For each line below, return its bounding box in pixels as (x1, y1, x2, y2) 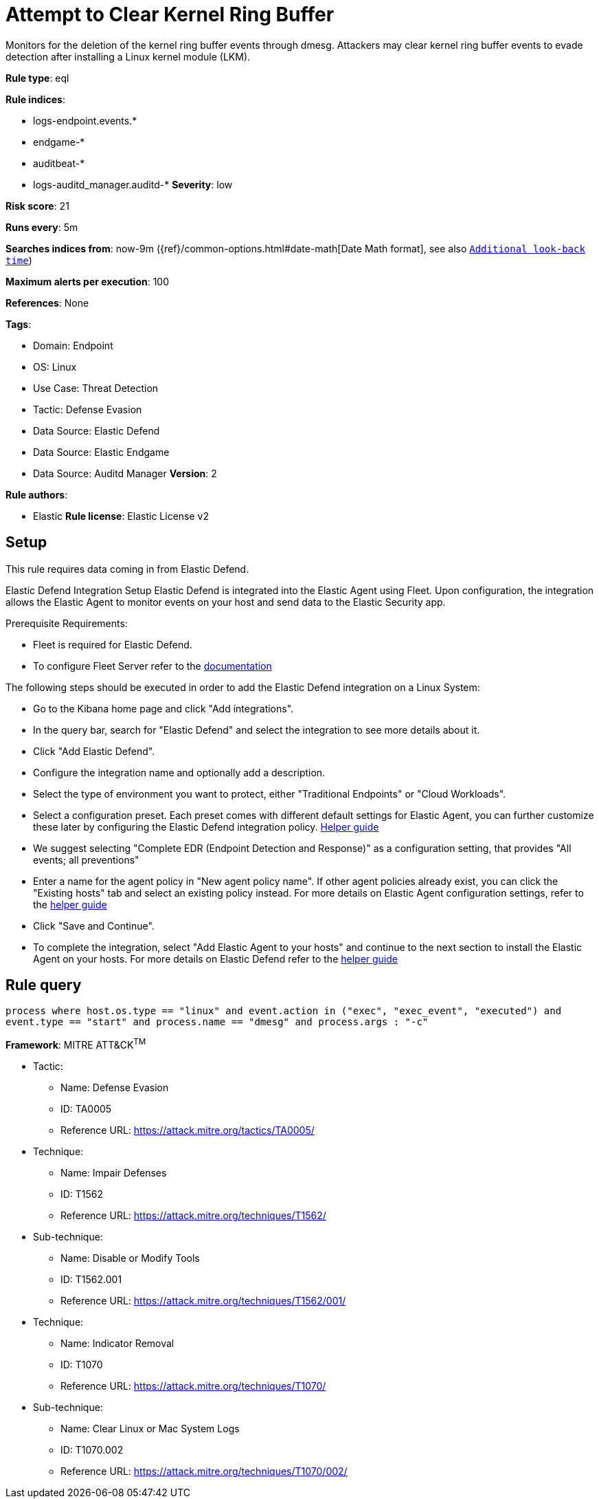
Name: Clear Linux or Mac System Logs (60, 1423, 240, 1435)
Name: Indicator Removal (60, 1337, 174, 1350)
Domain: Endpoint (33, 339, 113, 351)
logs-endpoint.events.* (33, 114, 137, 127)
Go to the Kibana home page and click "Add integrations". (33, 702, 294, 714)
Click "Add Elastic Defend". (33, 745, 155, 757)
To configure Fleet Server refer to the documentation (33, 659, 272, 672)
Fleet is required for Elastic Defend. (33, 638, 192, 650)
